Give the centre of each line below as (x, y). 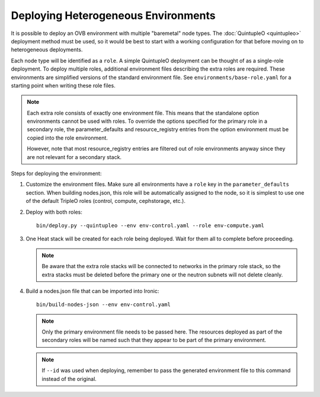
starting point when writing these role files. (63, 85)
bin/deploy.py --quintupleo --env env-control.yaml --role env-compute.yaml (151, 225)
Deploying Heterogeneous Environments (113, 15)
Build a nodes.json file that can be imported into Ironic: (92, 291)
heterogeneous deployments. (47, 50)
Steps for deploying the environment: (56, 174)
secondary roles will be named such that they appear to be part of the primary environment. (154, 340)
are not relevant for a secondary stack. (74, 157)
